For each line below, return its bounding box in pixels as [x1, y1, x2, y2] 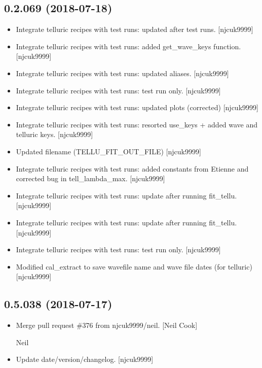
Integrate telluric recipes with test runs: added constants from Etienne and [16, 163, 249, 174]
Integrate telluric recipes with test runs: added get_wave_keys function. [16, 41, 241, 51]
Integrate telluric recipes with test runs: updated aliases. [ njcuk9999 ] [16, 68, 229, 78]
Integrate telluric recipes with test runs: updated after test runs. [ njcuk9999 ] [16, 24, 253, 35]
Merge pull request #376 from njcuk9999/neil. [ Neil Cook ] [16, 320, 198, 330]
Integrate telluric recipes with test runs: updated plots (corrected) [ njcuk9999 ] [16, 102, 258, 113]
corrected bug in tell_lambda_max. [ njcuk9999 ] [16, 173, 165, 184]
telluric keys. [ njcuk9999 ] [16, 129, 93, 140]
